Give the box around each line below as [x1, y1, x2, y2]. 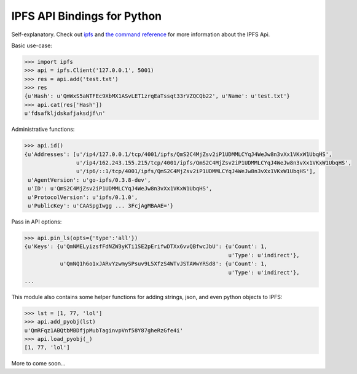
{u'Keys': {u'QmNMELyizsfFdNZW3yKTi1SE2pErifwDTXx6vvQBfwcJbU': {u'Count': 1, [24, 243, 267, 250]
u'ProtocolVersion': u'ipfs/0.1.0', [28, 193, 138, 201]
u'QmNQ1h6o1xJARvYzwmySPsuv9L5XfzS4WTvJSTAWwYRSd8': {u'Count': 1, [60, 260, 267, 267]
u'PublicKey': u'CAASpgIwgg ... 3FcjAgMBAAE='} [28, 202, 174, 209]
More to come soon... [11, 360, 66, 367]
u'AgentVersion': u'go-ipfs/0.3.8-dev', [28, 176, 151, 184]
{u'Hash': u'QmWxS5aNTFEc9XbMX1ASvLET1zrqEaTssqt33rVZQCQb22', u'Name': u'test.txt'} [24, 93, 290, 99]
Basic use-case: [11, 42, 52, 49]
